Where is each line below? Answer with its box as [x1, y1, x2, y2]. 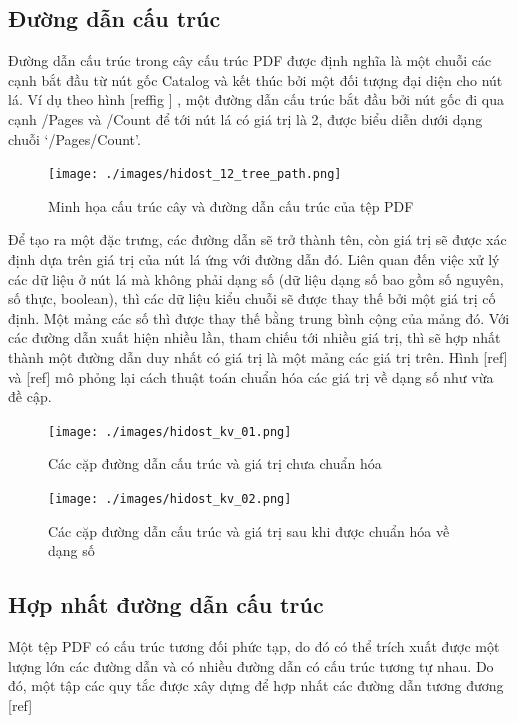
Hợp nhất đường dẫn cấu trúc [8, 589, 324, 620]
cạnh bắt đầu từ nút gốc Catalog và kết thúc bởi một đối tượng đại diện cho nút [8, 69, 503, 90]
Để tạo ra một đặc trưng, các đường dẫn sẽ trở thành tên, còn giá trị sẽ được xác [8, 229, 507, 250]
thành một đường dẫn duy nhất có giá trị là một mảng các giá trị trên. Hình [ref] [8, 346, 508, 367]
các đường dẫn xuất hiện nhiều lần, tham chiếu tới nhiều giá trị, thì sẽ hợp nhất [8, 327, 501, 348]
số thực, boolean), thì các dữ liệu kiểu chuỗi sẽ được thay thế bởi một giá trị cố [8, 288, 496, 309]
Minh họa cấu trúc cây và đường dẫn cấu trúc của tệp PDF [48, 195, 414, 216]
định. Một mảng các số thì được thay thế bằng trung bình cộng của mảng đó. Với [8, 307, 510, 328]
